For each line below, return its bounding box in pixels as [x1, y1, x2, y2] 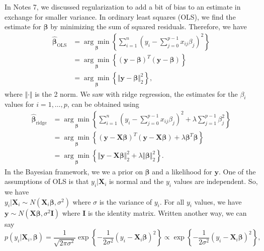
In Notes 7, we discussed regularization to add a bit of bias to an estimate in [5, 2, 241, 12]
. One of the [218, 166, 256, 176]
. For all [159, 196, 185, 207]
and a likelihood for [152, 166, 212, 176]
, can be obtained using [67, 99, 139, 109]
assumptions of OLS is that [5, 176, 89, 186]
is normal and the [109, 176, 164, 186]
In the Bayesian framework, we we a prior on [5, 166, 143, 176]
